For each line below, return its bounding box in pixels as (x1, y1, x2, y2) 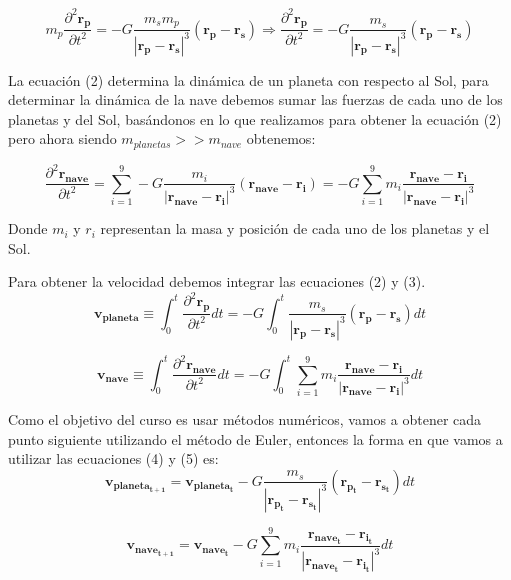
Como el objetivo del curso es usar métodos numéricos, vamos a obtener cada (8, 408, 482, 429)
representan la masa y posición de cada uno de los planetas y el (100, 218, 490, 239)
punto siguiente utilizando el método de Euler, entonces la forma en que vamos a (8, 428, 503, 449)
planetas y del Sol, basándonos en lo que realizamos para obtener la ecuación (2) (8, 108, 502, 129)
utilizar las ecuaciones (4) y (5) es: (8, 448, 219, 469)
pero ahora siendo (8, 128, 117, 149)
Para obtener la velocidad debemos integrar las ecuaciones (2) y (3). (8, 271, 426, 292)
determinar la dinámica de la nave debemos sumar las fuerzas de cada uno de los (8, 89, 503, 110)
